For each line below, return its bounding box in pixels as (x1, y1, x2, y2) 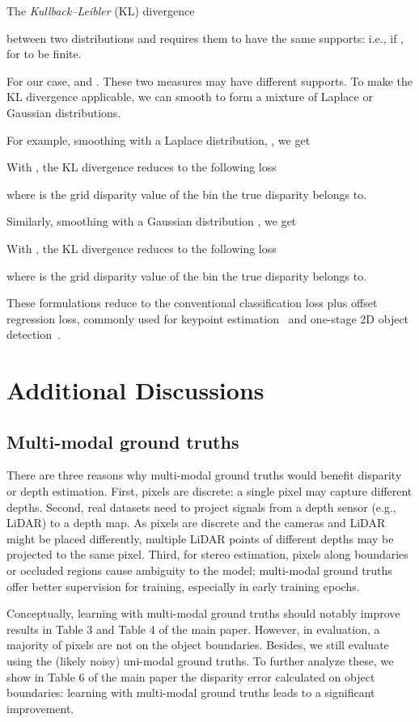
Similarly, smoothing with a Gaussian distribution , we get (6, 213, 297, 230)
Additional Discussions (6, 374, 265, 407)
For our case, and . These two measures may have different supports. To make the (6, 72, 413, 89)
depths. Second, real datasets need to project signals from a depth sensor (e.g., (6, 498, 396, 515)
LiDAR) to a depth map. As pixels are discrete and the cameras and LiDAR (6, 514, 386, 531)
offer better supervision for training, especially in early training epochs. (6, 577, 360, 594)
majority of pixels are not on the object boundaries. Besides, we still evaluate (6, 636, 389, 653)
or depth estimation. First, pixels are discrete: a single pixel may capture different (6, 483, 413, 500)
